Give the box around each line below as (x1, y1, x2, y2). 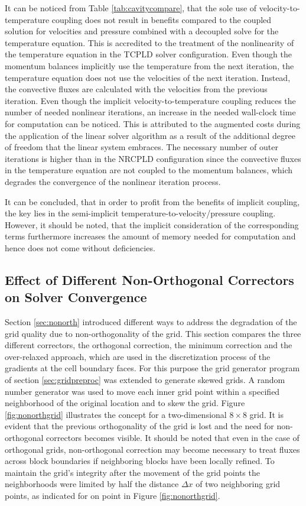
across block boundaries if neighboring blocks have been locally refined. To (5, 455, 275, 467)
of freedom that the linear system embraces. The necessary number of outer (5, 141, 278, 153)
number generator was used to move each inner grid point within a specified (5, 385, 280, 397)
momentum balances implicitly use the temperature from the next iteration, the (5, 59, 294, 72)
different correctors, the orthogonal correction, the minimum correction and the (5, 339, 292, 351)
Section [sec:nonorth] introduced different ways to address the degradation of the (5, 316, 297, 328)
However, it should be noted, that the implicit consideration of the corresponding (5, 218, 299, 231)
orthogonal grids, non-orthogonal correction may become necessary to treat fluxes (5, 443, 300, 455)
